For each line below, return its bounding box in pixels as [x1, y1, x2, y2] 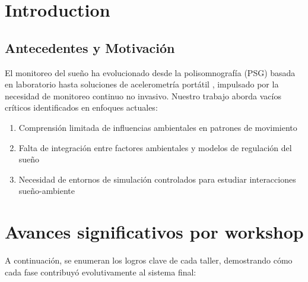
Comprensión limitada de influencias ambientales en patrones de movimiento [18, 121, 297, 133]
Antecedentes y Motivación [5, 38, 175, 57]
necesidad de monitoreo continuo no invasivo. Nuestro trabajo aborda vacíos [5, 89, 281, 102]
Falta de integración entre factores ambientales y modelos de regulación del [18, 141, 292, 153]
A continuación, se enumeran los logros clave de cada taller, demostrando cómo [5, 254, 293, 267]
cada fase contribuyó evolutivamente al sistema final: [5, 265, 196, 278]
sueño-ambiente [18, 184, 75, 197]
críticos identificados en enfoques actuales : [5, 101, 158, 114]
